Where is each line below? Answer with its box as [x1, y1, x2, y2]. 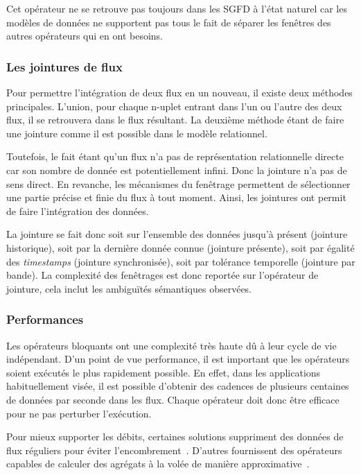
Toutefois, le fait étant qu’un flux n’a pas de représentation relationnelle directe [6, 149, 344, 164]
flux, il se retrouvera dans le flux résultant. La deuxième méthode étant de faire [6, 112, 344, 127]
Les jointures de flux [6, 58, 123, 75]
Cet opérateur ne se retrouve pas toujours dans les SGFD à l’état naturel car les [6, 1, 347, 15]
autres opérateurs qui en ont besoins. [6, 28, 163, 43]
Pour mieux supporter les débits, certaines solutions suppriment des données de [6, 429, 344, 444]
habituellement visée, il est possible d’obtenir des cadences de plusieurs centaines [6, 379, 349, 393]
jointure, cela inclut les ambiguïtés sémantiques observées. [6, 281, 252, 295]
